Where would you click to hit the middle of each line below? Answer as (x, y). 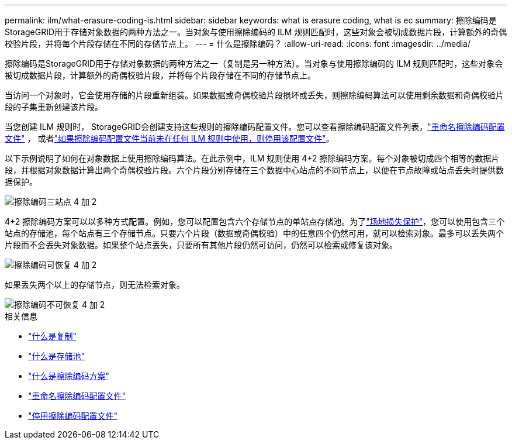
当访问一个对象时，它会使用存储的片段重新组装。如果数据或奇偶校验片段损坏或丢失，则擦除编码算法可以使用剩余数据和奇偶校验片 (254, 95)
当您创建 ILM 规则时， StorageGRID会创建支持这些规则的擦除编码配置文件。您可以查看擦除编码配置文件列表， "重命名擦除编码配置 (255, 127)
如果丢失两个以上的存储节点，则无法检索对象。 (95, 285)
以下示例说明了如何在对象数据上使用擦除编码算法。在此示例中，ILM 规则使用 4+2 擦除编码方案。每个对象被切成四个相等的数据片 (252, 158)
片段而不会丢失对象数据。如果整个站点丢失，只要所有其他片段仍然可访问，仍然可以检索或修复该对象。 (201, 245)
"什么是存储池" (57, 356)
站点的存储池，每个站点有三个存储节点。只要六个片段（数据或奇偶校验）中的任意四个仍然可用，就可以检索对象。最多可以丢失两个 (254, 233)
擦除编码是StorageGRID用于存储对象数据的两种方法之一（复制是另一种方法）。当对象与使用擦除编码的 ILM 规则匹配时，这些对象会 (254, 63)
